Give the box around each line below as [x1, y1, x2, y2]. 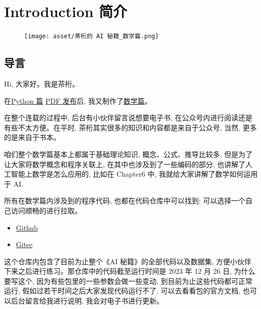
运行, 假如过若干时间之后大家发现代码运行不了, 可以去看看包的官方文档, [4, 285, 240, 296]
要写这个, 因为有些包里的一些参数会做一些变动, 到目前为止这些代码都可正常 [4, 275, 253, 286]
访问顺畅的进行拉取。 [11, 205, 82, 215]
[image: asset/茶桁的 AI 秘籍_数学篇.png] [24, 33, 159, 40]
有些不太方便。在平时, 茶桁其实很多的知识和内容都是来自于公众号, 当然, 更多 [4, 122, 257, 132]
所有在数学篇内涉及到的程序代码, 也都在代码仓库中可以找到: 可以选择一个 [4, 195, 246, 206]
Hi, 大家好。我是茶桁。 [4, 78, 79, 89]
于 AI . [4, 178, 24, 189]
